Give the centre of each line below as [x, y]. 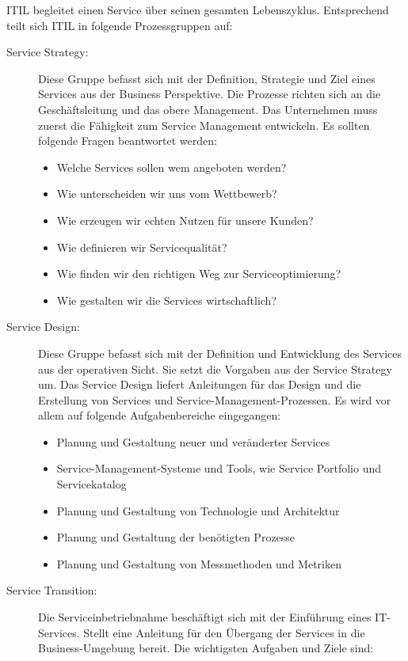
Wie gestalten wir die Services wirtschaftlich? [167, 300]
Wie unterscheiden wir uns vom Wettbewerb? [167, 194]
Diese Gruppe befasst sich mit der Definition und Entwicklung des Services [220, 353]
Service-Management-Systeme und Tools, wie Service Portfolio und [219, 468]
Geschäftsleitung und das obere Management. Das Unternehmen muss [208, 109]
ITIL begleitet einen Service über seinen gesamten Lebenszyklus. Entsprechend [198, 9]
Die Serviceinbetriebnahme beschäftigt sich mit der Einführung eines [205, 617]
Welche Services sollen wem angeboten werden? [172, 167]
